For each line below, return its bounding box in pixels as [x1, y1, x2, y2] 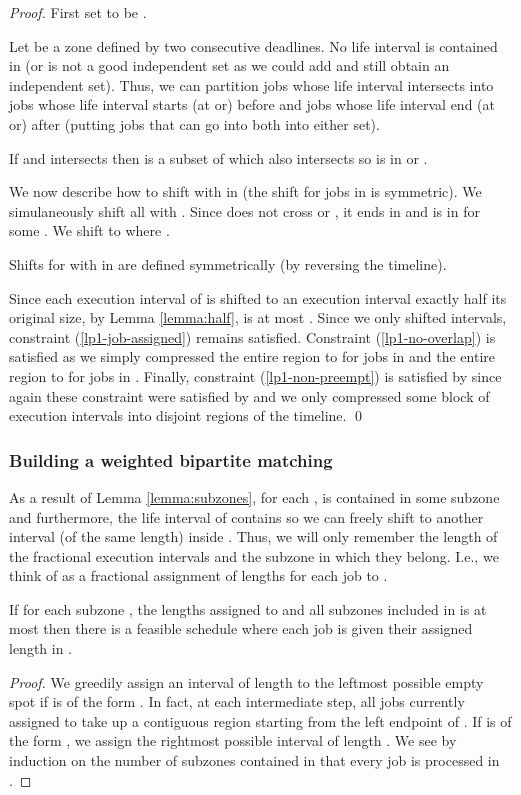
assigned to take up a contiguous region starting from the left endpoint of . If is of [9, 710, 512, 731]
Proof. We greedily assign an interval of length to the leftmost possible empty [9, 671, 484, 692]
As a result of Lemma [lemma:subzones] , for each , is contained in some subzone [9, 486, 500, 507]
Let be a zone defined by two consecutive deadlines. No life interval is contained [9, 35, 498, 56]
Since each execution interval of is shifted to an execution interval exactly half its [9, 287, 507, 308]
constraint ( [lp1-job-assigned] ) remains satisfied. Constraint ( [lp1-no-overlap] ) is [9, 326, 496, 347]
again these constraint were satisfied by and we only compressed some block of [9, 385, 490, 406]
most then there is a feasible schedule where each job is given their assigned [9, 618, 473, 639]
